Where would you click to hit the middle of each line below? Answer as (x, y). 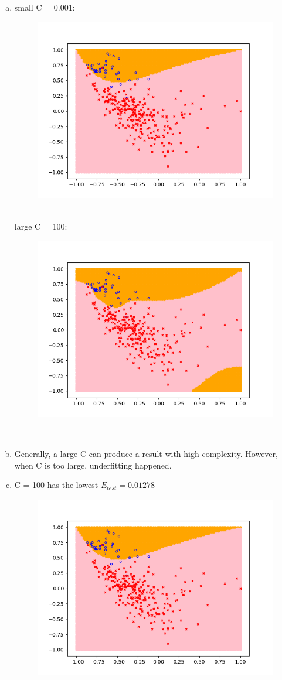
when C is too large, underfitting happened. (93, 465)
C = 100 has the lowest (56, 485)
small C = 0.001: (45, 7)
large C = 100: (41, 226)
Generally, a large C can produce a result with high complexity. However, (146, 454)
